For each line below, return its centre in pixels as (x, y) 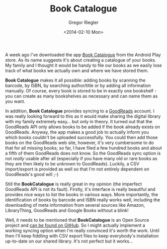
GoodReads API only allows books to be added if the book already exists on (83, 127)
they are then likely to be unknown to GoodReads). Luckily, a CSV (72, 164)
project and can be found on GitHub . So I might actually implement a (75, 225)
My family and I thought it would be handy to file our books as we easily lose (83, 65)
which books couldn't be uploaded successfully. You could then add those (82, 137)
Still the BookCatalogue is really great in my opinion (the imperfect (74, 184)
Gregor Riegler (83, 22)
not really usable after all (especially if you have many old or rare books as (81, 158)
